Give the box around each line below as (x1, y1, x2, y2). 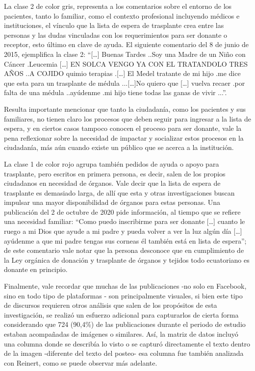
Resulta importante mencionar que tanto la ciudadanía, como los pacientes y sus (4, 103, 246, 114)
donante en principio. (4, 264, 68, 274)
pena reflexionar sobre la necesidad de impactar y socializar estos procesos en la (4, 132, 244, 143)
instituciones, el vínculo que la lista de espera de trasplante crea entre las (4, 20, 224, 30)
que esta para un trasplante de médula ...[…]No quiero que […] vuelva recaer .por (4, 77, 245, 88)
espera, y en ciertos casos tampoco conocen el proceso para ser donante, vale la (4, 123, 242, 133)
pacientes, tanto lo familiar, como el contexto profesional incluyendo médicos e (4, 10, 240, 21)
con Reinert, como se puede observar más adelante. (4, 357, 157, 368)
